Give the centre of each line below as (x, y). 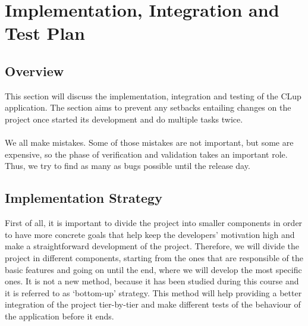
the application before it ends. (59, 316)
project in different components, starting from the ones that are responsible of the (154, 257)
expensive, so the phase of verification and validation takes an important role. (146, 154)
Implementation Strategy (84, 198)
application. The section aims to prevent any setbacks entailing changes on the (148, 107)
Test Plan (45, 33)
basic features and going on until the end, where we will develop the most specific (153, 269)
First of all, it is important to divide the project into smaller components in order (154, 223)
